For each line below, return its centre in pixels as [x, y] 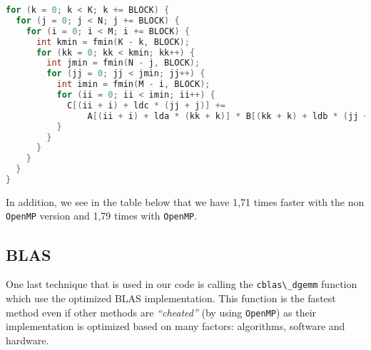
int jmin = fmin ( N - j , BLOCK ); [123, 63]
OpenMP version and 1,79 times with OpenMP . [102, 216]
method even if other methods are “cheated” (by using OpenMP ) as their [161, 312]
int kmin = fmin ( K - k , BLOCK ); [113, 42]
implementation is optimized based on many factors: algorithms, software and [176, 326]
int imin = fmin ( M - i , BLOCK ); [133, 84]
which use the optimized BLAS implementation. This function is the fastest [171, 298]
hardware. [27, 340]
